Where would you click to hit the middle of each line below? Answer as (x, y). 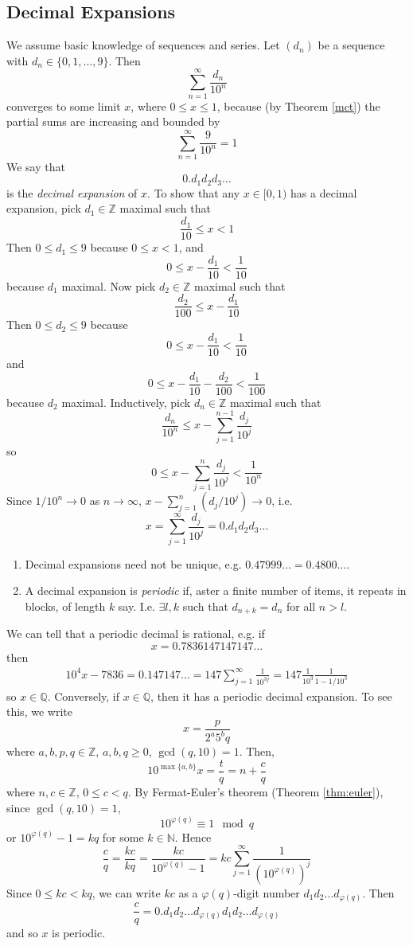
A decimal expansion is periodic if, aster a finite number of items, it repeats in (216, 590)
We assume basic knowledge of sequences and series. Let (143, 45)
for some (123, 837)
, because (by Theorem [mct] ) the (298, 106)
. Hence (193, 837)
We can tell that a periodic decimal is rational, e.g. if (136, 633)
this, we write (39, 711)
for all (301, 606)
